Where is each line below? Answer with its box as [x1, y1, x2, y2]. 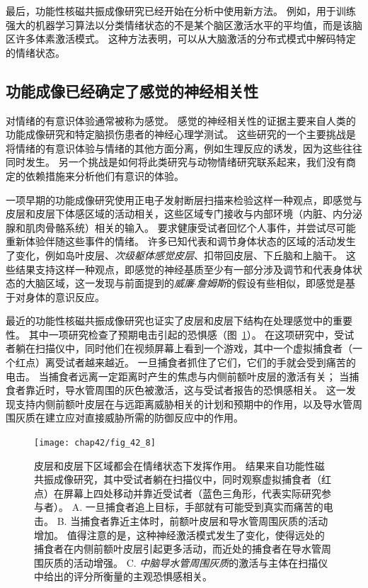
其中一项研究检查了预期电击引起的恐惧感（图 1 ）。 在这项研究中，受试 [28, 327, 355, 341]
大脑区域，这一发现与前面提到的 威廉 [25, 276, 194, 290]
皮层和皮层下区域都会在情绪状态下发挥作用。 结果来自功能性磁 [34, 458, 325, 473]
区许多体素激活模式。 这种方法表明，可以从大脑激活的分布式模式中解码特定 [6, 31, 356, 46]
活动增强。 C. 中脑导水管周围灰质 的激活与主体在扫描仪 [73, 555, 328, 570]
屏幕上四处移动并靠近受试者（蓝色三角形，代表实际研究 [63, 485, 321, 500]
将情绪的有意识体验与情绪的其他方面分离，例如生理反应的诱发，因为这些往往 [6, 140, 362, 155]
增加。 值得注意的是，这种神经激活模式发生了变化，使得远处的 [34, 527, 325, 542]
